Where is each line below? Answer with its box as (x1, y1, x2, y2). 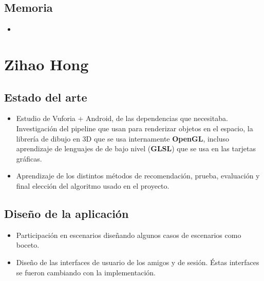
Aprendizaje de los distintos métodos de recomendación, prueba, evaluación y (16, 170, 260, 181)
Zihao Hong (4, 53, 89, 74)
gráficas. (16, 153, 42, 164)
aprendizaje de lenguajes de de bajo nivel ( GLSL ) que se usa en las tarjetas (16, 143, 256, 154)
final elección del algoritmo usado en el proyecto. (16, 180, 169, 191)
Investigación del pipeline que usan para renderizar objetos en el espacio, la (16, 123, 253, 133)
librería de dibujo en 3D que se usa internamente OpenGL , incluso (16, 133, 230, 144)
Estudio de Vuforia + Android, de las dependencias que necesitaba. (16, 113, 228, 124)
